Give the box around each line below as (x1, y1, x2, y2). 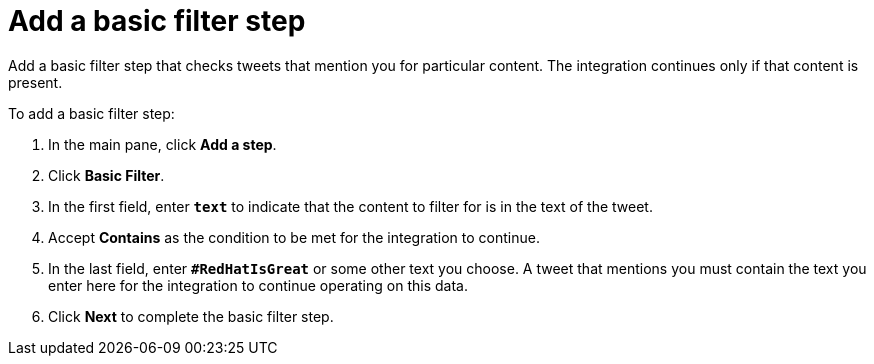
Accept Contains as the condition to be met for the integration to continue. (48, 228, 540, 246)
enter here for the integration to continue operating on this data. (48, 276, 468, 294)
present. (8, 73, 63, 91)
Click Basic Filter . (48, 166, 165, 184)
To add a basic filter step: (8, 104, 175, 122)
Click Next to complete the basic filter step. (48, 307, 334, 325)
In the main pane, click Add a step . (48, 135, 277, 153)
